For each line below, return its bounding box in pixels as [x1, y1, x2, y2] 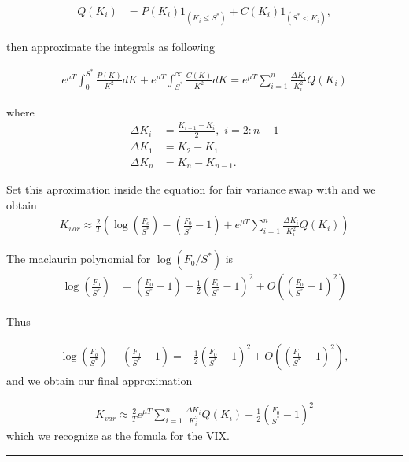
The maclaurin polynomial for [6, 250, 151, 267]
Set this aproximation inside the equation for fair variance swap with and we [6, 181, 376, 198]
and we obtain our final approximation [6, 372, 193, 389]
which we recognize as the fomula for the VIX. [6, 427, 230, 444]
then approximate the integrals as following [6, 39, 216, 55]
